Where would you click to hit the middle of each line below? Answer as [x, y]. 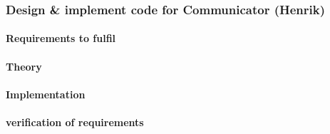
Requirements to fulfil [61, 38]
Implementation [46, 94]
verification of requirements [75, 122]
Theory [24, 66]
